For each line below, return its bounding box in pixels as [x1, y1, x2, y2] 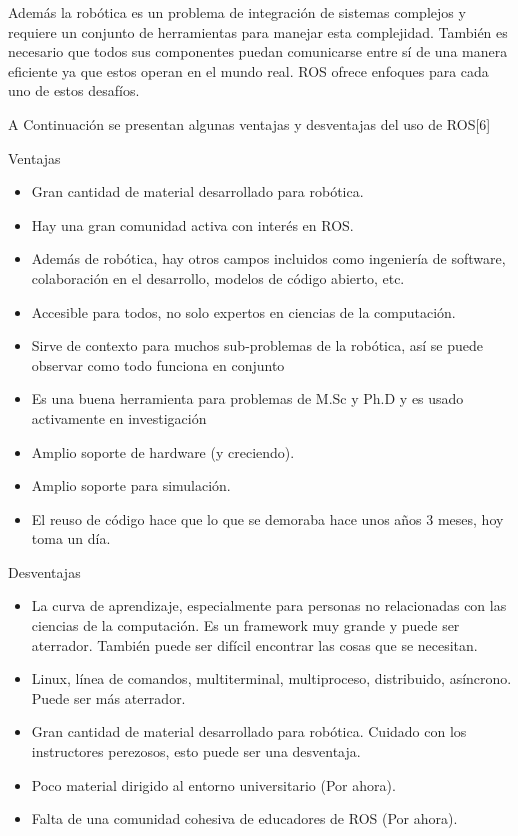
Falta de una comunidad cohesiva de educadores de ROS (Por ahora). [31, 808, 458, 829]
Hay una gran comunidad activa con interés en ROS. [31, 214, 354, 235]
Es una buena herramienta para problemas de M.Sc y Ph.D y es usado [31, 388, 464, 409]
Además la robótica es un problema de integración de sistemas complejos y [8, 2, 466, 22]
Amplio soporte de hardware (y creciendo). [31, 441, 295, 462]
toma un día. [31, 528, 111, 549]
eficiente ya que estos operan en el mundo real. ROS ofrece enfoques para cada [8, 60, 489, 81]
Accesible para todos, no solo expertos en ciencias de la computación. [31, 301, 456, 322]
